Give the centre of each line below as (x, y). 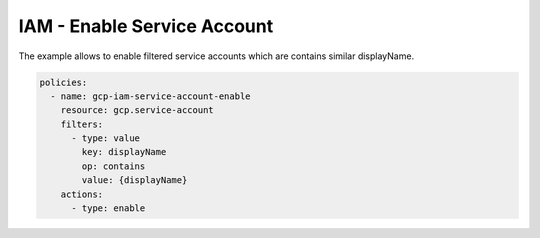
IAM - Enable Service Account (146, 26)
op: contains (113, 166)
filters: (82, 124)
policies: (63, 82)
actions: (82, 194)
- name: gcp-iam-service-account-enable (150, 96)
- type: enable (108, 208)
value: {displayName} (134, 180)
